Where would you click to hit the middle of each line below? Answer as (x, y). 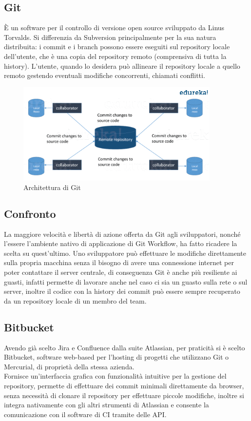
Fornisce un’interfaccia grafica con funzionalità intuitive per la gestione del (115, 376)
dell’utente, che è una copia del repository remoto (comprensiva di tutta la (115, 56)
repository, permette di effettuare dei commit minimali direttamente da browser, (124, 386)
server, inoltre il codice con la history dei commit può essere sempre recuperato (122, 291)
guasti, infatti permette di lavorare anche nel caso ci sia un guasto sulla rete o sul (126, 281)
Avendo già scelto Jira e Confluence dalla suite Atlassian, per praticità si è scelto (125, 347)
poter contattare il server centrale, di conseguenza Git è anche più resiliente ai (121, 272)
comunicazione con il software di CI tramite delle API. (85, 414)
